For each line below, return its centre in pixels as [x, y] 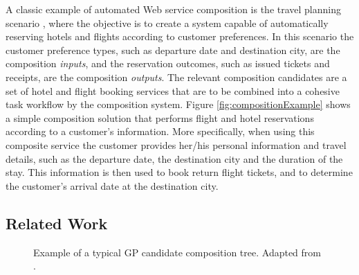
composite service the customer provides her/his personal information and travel [176, 144]
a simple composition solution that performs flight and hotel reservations [160, 117]
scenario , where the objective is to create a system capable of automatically [167, 23]
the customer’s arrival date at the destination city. [112, 185]
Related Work [57, 223]
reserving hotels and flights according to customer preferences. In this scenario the [180, 36]
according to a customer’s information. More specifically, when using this [160, 131]
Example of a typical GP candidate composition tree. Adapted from [177, 252]
